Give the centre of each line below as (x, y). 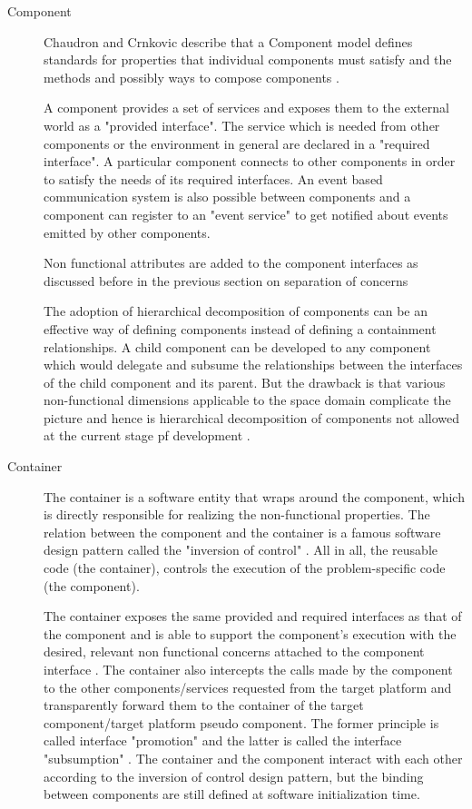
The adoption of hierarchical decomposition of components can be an (236, 311)
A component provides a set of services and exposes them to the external (246, 108)
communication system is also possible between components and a (227, 197)
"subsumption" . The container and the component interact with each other (253, 758)
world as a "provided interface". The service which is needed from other (242, 125)
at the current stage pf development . (147, 435)
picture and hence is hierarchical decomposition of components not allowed (252, 417)
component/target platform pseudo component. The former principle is (241, 722)
